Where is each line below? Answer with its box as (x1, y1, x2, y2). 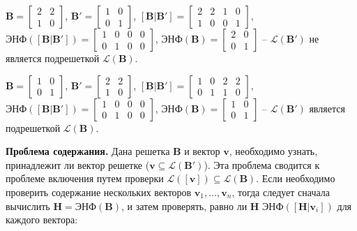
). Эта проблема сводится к (204, 157, 320, 172)
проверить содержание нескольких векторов (6, 184, 192, 199)
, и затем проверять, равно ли (121, 198, 248, 213)
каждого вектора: (6, 212, 78, 227)
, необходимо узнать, (229, 144, 318, 158)
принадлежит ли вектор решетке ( (6, 157, 150, 172)
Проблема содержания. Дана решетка (6, 144, 170, 158)
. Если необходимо (256, 171, 335, 186)
